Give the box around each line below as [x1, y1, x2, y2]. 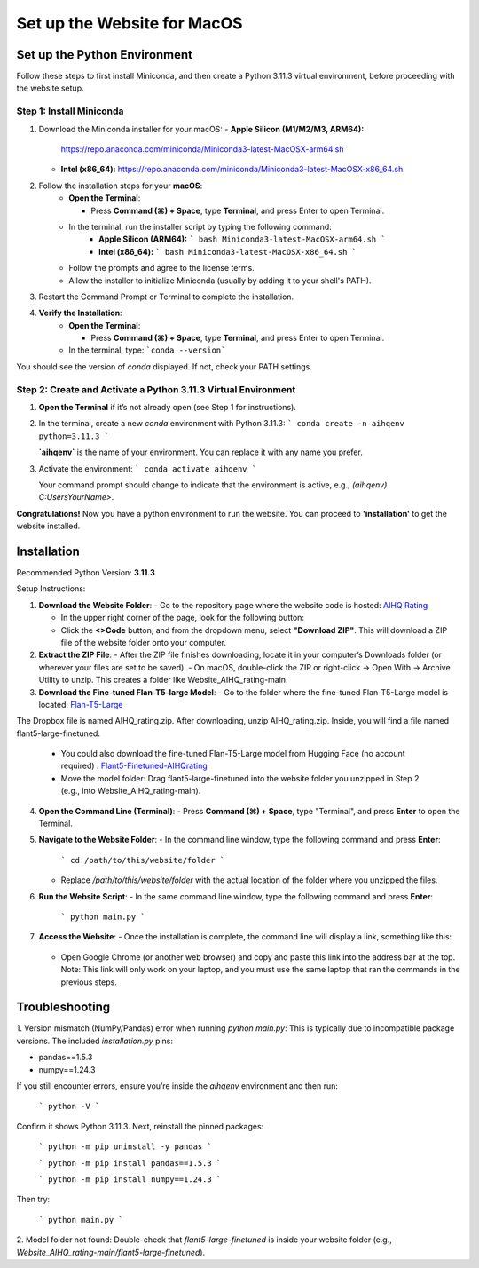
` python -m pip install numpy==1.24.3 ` [38, 1174, 222, 1185]
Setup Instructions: [16, 583, 86, 594]
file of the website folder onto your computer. [60, 637, 226, 647]
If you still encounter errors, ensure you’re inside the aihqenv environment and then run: [16, 1081, 339, 1091]
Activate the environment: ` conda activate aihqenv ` [38, 463, 257, 474]
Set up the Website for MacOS [16, 13, 243, 33]
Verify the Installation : [38, 307, 123, 319]
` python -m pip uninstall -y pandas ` [38, 1142, 212, 1152]
